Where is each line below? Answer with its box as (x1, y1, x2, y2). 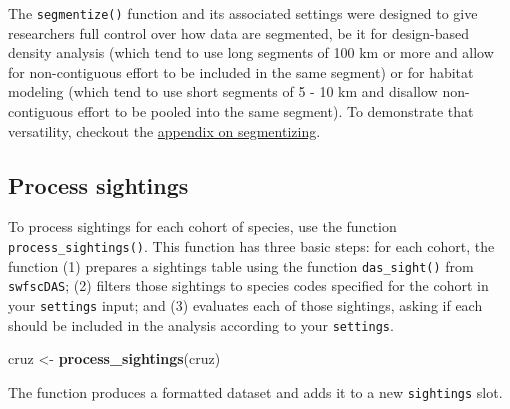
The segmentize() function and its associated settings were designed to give (8, 3, 478, 23)
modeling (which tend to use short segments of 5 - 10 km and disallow (8, 81, 438, 102)
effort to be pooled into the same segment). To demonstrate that (77, 101, 474, 122)
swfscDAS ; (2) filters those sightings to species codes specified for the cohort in (8, 275, 489, 296)
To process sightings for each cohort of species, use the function (8, 216, 397, 237)
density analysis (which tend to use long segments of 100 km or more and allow (8, 42, 494, 63)
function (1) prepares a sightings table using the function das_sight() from (8, 255, 474, 276)
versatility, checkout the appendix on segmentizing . (8, 120, 321, 141)
